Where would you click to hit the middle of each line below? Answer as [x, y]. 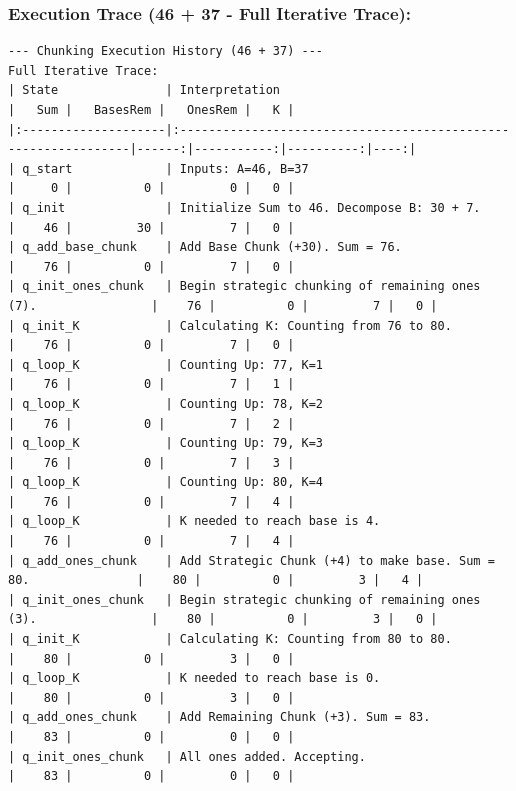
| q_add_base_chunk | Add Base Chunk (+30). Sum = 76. [205, 247]
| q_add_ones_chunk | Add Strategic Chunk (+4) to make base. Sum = [251, 560]
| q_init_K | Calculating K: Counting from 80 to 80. [230, 639]
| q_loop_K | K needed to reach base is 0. [194, 678]
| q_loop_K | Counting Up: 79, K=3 [165, 443]
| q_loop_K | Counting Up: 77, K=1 [165, 364]
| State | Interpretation [144, 90]
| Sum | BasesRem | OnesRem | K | [151, 110]
